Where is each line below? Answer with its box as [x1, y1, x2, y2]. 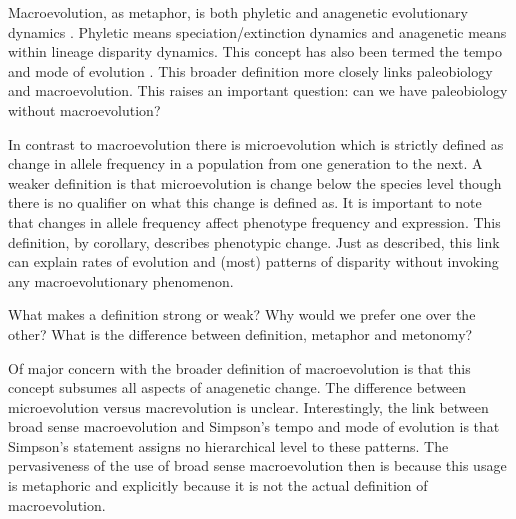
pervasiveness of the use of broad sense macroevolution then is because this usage [8, 455, 507, 476]
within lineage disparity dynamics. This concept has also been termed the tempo [8, 41, 502, 62]
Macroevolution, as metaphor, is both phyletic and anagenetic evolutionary [8, 2, 468, 22]
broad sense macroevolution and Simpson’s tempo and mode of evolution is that [8, 416, 500, 437]
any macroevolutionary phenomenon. [8, 270, 234, 291]
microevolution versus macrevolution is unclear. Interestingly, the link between [8, 396, 489, 417]
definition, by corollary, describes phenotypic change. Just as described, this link [8, 231, 500, 252]
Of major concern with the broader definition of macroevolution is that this [8, 357, 471, 378]
